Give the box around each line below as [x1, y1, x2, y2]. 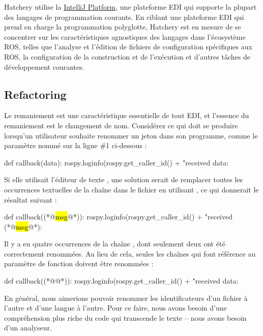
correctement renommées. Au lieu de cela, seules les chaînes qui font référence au [4, 248, 256, 259]
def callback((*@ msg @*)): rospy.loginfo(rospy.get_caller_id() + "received [4, 211, 233, 222]
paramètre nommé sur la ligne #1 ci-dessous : [4, 140, 147, 151]
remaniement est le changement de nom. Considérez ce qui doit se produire [4, 120, 238, 130]
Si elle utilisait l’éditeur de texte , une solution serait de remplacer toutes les [4, 174, 243, 185]
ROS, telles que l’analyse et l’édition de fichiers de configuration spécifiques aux [4, 41, 252, 52]
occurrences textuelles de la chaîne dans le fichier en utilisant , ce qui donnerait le [4, 184, 259, 194]
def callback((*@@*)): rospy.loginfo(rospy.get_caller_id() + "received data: [4, 275, 239, 286]
